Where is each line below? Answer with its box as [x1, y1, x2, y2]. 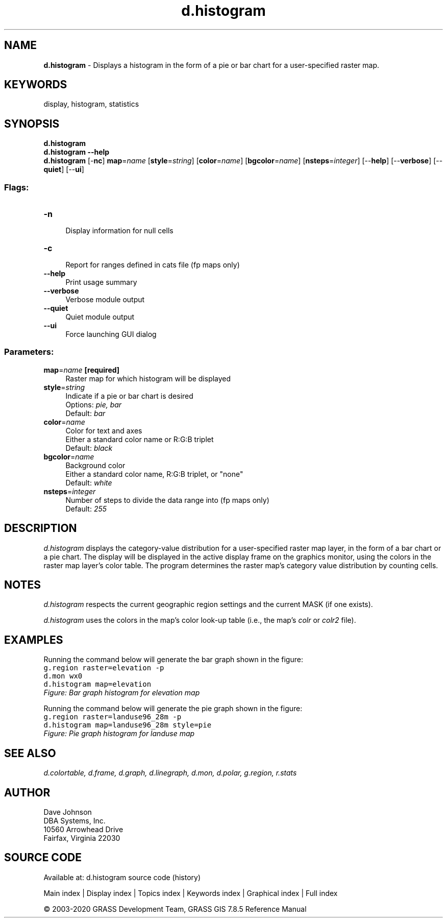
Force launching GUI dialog [65, 330, 157, 339]
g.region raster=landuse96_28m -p [43, 713, 182, 721]
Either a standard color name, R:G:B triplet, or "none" [65, 469, 243, 478]
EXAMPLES [4, 633, 63, 646]
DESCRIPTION [4, 522, 77, 535]
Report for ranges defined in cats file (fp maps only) [65, 260, 240, 270]
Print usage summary [65, 278, 137, 287]
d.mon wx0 [43, 672, 83, 681]
